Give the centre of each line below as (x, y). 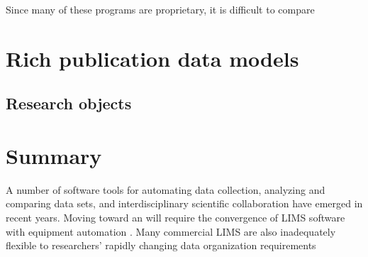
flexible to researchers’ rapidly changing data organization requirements (161, 245)
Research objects (69, 103)
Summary (54, 155)
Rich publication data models (152, 58)
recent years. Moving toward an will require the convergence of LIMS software (175, 218)
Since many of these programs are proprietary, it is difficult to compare (160, 9)
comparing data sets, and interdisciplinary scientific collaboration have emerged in (184, 203)
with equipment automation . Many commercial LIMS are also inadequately (171, 231)
